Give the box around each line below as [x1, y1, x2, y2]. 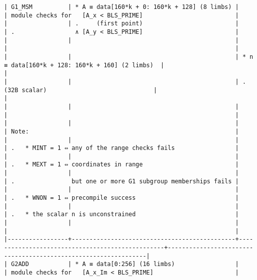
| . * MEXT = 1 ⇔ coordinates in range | [4, 161, 239, 168]
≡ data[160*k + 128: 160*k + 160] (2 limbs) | [4, 61, 165, 69]
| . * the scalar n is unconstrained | [4, 211, 239, 218]
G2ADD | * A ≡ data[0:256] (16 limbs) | [11, 261, 239, 268]
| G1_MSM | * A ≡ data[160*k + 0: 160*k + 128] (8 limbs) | [4, 3, 239, 10]
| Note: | [4, 128, 239, 135]
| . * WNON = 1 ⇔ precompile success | [4, 194, 239, 202]
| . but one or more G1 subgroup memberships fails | [4, 177, 239, 185]
